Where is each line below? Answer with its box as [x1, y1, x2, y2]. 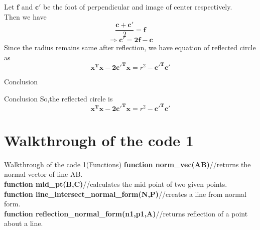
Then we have [4, 11, 47, 22]
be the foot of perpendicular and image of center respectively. [43, 2, 232, 12]
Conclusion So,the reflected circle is [4, 93, 113, 103]
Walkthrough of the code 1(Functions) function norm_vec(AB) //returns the [4, 159, 251, 169]
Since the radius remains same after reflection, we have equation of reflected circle [4, 42, 256, 53]
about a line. [4, 218, 43, 228]
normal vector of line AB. [4, 169, 83, 179]
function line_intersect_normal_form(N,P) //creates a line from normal [4, 188, 246, 199]
